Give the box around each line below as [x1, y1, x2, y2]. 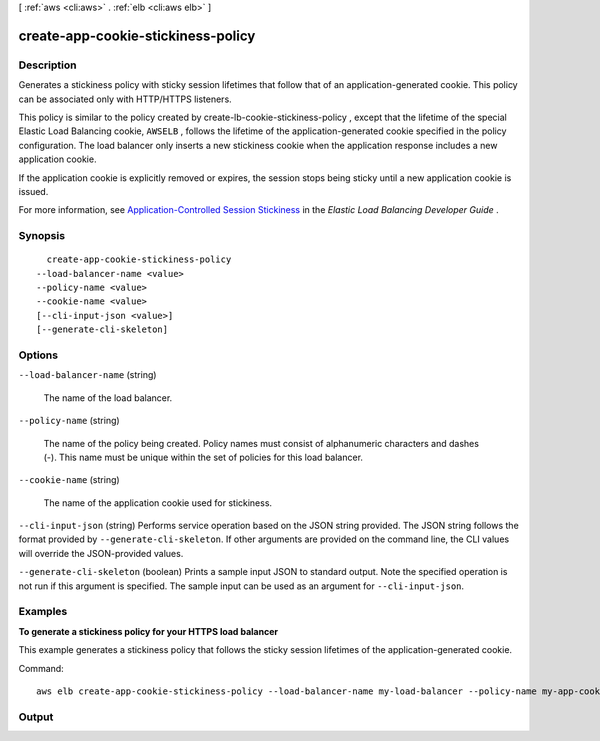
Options [18, 348, 59, 362]
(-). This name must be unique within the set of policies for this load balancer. [43, 451, 364, 463]
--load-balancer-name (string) [18, 369, 157, 381]
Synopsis [18, 229, 65, 243]
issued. [18, 185, 49, 197]
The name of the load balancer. [43, 391, 173, 404]
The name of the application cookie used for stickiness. [43, 496, 273, 509]
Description [18, 58, 77, 72]
